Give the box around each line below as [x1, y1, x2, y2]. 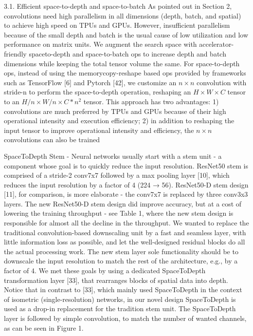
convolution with [196, 77, 247, 87]
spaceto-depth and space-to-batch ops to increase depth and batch [29, 48, 226, 58]
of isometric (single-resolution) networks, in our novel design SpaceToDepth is [4, 294, 236, 304]
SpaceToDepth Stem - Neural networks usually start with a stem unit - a [4, 150, 222, 161]
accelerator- [199, 39, 234, 49]
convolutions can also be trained [4, 134, 100, 145]
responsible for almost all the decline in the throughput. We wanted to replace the [4, 218, 249, 228]
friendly [4, 48, 27, 58]
